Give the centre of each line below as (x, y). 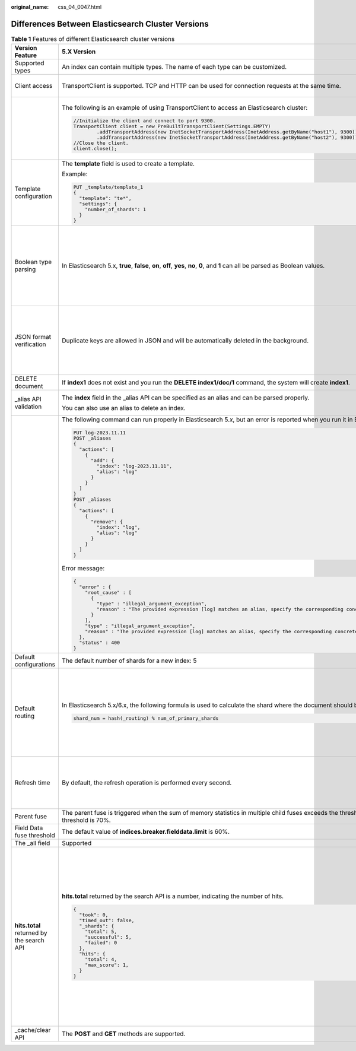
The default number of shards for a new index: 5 (129, 661)
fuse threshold (35, 835)
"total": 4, (101, 959)
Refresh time (32, 782)
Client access (34, 86)
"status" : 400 (100, 643)
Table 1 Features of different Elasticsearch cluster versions (93, 39)
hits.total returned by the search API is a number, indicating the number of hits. (173, 896)
